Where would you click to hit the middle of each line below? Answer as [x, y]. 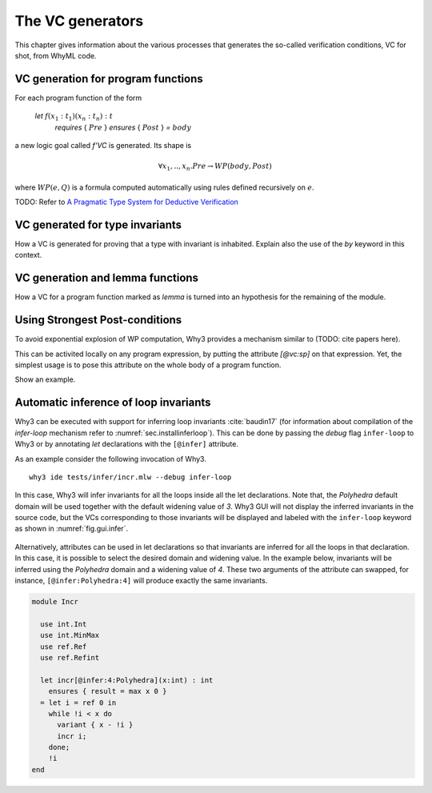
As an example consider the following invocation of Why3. [111, 459]
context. [28, 255]
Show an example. [45, 379]
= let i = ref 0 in [78, 703]
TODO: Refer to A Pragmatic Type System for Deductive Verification [127, 202]
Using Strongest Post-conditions [98, 320]
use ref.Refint [70, 657]
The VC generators [79, 21]
